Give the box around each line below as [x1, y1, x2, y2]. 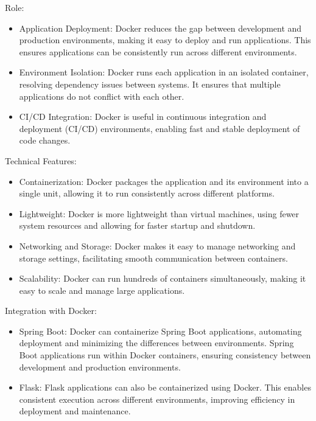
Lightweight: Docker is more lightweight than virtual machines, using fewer [19, 207, 300, 220]
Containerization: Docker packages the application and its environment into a [19, 175, 309, 187]
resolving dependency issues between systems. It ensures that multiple [19, 77, 281, 90]
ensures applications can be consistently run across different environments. [19, 45, 297, 58]
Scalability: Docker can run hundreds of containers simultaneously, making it [19, 272, 306, 285]
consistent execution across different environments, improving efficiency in [19, 392, 295, 405]
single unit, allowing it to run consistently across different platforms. [19, 187, 275, 200]
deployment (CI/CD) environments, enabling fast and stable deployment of [19, 122, 300, 134]
